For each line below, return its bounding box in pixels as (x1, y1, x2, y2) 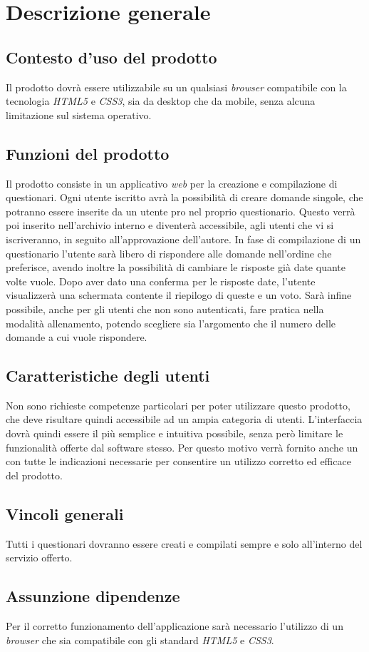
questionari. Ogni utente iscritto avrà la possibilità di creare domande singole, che (6, 190, 363, 205)
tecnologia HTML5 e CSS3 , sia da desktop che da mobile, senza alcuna (6, 93, 316, 108)
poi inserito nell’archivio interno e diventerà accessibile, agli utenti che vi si (6, 218, 334, 233)
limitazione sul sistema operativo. (6, 107, 152, 122)
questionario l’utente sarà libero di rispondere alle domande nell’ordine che (6, 245, 332, 260)
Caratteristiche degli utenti (6, 365, 210, 387)
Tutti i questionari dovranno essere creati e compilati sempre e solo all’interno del (6, 536, 363, 551)
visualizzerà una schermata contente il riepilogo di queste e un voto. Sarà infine (6, 287, 352, 302)
